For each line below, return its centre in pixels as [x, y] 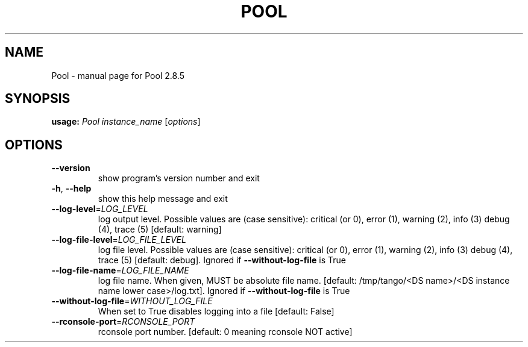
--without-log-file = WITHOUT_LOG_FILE [132, 301]
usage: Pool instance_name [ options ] [126, 122]
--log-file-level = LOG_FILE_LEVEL [119, 240]
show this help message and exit [163, 199]
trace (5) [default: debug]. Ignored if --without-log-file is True [222, 260]
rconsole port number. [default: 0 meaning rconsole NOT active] [225, 332]
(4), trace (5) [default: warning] [160, 230]
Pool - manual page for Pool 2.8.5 [118, 75]
